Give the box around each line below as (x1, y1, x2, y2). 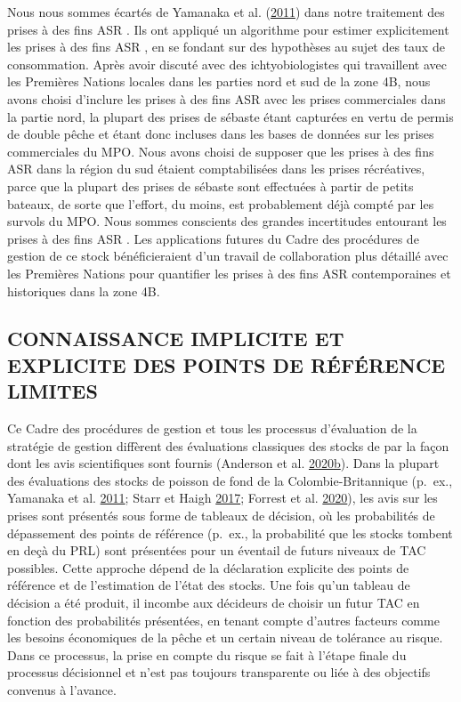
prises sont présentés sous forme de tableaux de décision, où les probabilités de (7, 506, 435, 525)
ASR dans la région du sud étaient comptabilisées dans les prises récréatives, (7, 159, 425, 178)
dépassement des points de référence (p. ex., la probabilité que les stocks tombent (7, 523, 453, 542)
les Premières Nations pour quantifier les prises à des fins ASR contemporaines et (7, 263, 451, 282)
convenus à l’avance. (7, 680, 117, 698)
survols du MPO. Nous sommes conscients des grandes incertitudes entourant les (7, 212, 447, 230)
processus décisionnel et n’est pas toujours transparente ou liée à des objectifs (7, 663, 431, 682)
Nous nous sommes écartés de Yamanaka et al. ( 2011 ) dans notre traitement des (7, 3, 445, 20)
